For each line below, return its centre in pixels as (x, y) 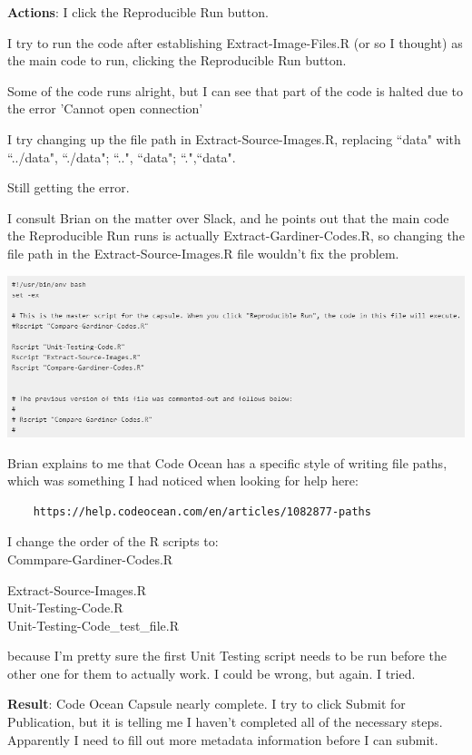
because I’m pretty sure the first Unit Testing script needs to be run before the (227, 656)
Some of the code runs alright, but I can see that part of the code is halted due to (235, 90)
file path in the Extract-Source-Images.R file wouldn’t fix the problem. (203, 253)
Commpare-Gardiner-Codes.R (90, 559)
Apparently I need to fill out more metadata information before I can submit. (223, 739)
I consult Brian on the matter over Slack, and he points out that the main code (228, 217)
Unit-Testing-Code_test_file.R (93, 625)
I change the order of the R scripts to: (113, 541)
